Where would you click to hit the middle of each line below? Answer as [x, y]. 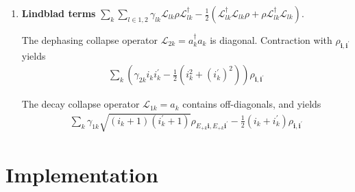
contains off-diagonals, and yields [252, 104]
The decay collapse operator [81, 104]
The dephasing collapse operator [89, 40]
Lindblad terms [59, 13]
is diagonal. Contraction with [271, 40]
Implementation [82, 174]
